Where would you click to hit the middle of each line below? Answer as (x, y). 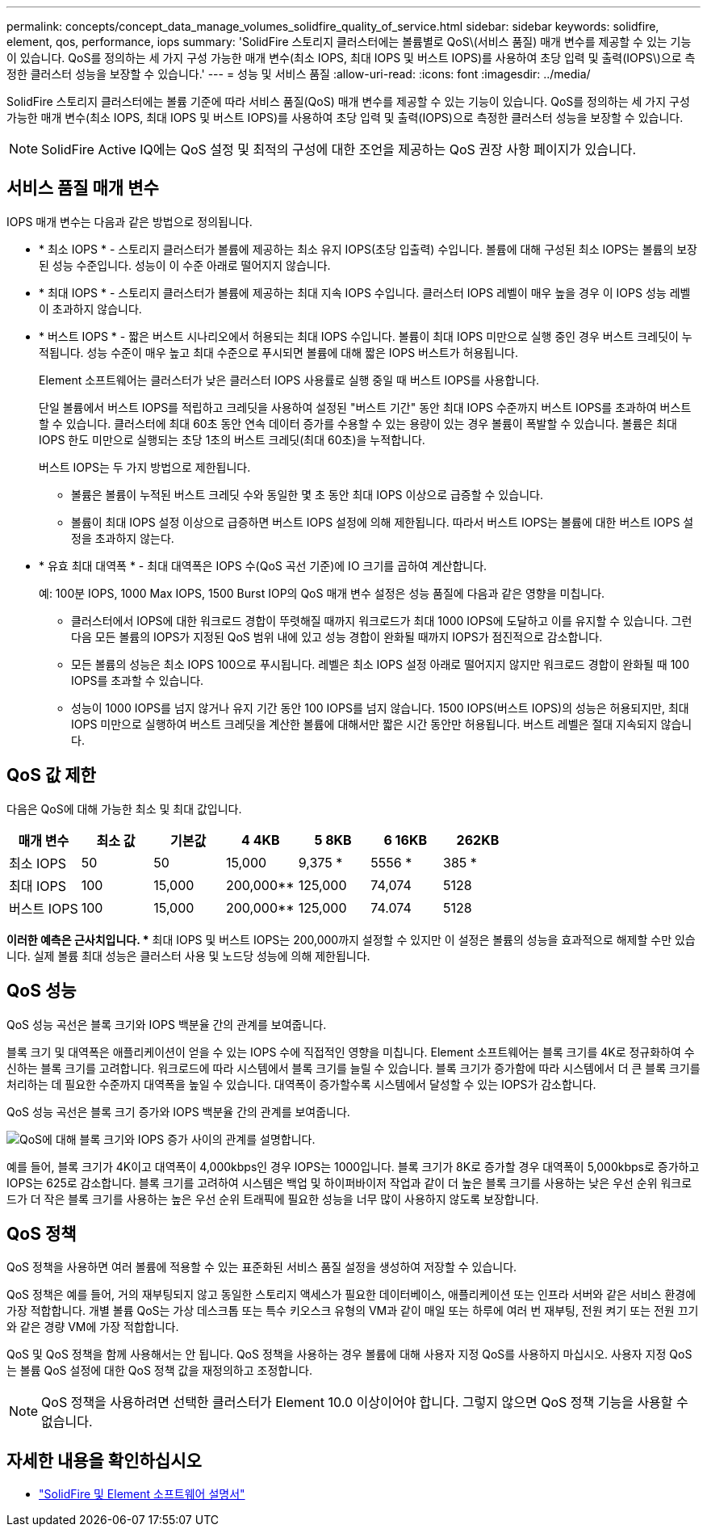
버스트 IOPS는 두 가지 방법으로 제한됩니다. (145, 467)
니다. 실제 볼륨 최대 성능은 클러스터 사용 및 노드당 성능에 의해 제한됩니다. (188, 955)
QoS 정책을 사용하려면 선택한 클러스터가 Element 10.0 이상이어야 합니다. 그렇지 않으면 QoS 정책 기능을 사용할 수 (365, 1403)
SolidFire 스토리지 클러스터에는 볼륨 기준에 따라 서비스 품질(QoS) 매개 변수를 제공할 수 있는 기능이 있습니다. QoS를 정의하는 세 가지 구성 (348, 101)
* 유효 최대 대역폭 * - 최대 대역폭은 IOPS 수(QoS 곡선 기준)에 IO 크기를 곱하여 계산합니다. (263, 565)
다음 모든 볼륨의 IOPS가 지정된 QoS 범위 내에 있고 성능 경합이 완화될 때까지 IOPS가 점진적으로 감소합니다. (337, 636)
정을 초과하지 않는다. (123, 538)
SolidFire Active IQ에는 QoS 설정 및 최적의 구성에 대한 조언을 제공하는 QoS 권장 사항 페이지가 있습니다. (339, 149)
